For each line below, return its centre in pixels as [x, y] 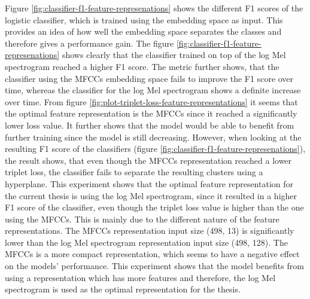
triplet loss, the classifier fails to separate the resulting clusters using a [134, 172]
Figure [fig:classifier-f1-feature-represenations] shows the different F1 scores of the [154, 8]
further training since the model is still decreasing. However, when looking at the [153, 137]
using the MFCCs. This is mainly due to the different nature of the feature [142, 219]
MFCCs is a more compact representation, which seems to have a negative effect [152, 254]
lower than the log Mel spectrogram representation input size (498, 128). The [146, 242]
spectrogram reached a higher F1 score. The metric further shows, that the [142, 66]
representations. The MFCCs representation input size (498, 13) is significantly [150, 231]
